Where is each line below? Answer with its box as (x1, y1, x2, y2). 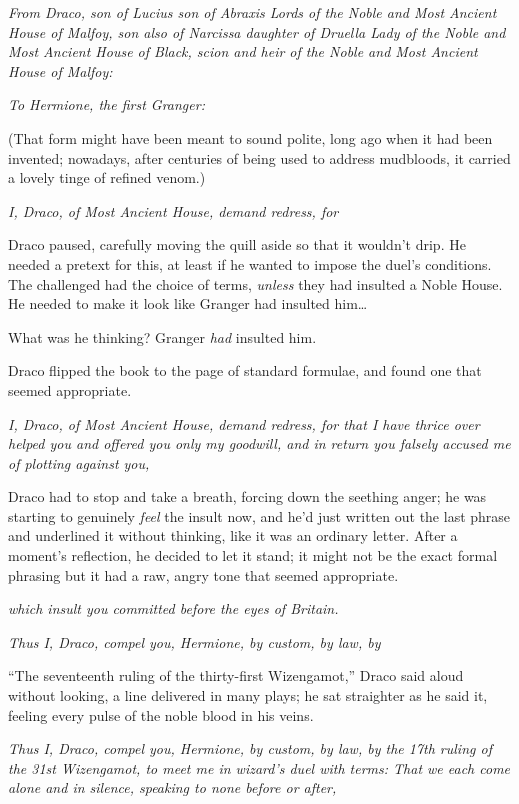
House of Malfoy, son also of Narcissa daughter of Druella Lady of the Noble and (8, 21, 506, 42)
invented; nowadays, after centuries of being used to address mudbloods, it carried (8, 147, 511, 168)
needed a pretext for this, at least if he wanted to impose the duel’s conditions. (8, 253, 492, 274)
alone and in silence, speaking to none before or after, (8, 777, 337, 798)
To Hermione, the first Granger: (8, 94, 205, 115)
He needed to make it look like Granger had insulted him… (8, 293, 368, 314)
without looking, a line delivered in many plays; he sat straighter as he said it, (8, 685, 488, 706)
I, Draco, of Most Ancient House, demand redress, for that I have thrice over (8, 413, 480, 434)
